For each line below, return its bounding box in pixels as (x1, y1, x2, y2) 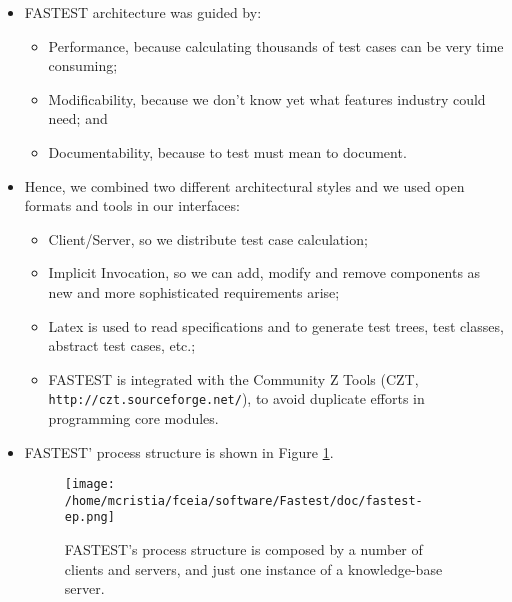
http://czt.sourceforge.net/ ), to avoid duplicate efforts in (48, 388, 425, 409)
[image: (64, 477, 115, 492)
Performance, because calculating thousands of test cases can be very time (48, 35, 504, 56)
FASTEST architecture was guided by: (24, 2, 262, 22)
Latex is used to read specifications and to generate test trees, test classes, (48, 315, 504, 336)
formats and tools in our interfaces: (24, 195, 240, 216)
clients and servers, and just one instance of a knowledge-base (64, 558, 443, 579)
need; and (48, 108, 108, 129)
